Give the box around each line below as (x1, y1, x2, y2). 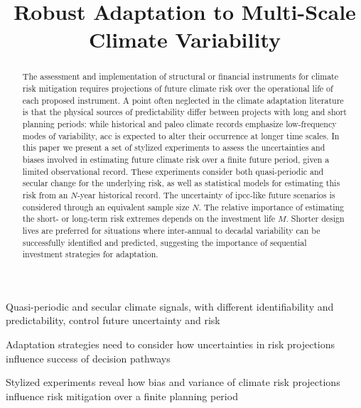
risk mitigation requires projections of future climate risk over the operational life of (22, 82, 333, 95)
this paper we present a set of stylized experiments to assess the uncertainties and (22, 141, 325, 154)
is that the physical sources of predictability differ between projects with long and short (22, 106, 347, 118)
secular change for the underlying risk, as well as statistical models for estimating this (22, 177, 340, 189)
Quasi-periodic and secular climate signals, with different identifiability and (6, 299, 334, 313)
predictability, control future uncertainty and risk (6, 313, 220, 328)
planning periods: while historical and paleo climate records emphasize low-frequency (22, 117, 337, 129)
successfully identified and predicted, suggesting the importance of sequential (22, 236, 307, 248)
